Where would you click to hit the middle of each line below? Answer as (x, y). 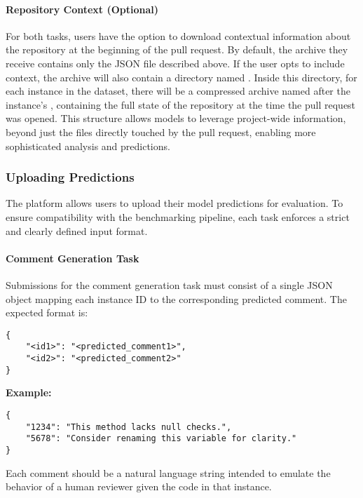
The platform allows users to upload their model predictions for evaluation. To (174, 203)
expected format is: (47, 312)
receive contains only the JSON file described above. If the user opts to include (175, 63)
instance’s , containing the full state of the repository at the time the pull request (181, 104)
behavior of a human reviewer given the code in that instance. (139, 486)
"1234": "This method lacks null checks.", (129, 427)
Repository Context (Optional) (82, 9)
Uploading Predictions (70, 177)
